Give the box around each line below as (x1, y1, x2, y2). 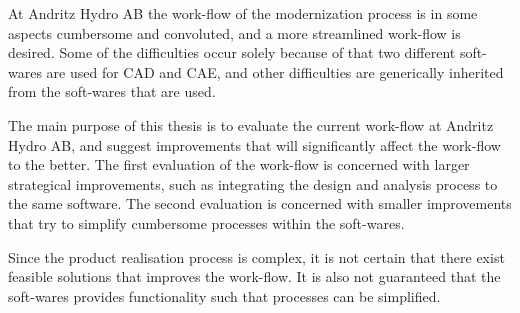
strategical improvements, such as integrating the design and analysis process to (8, 173, 498, 194)
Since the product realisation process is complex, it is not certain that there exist (8, 246, 505, 267)
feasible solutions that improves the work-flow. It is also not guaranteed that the (8, 266, 501, 287)
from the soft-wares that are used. (8, 81, 216, 102)
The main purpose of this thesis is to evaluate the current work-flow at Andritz (8, 114, 494, 135)
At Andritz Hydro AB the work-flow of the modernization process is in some (8, 3, 478, 23)
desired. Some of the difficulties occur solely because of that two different (8, 42, 456, 63)
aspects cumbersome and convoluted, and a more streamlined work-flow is (8, 22, 461, 43)
